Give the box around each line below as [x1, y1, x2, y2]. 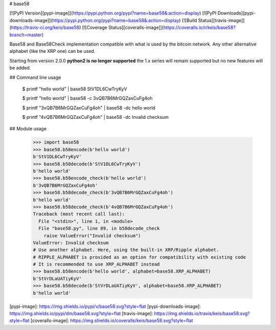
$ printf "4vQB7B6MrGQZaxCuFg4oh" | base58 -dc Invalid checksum [22, 114, 169, 120]
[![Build [181, 17, 197, 23]
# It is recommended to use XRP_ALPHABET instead [33, 261, 160, 267]
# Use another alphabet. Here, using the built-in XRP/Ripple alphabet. [33, 247, 219, 253]
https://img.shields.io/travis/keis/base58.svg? [154, 311, 250, 317]
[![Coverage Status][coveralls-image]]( [82, 25, 164, 31]
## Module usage [9, 126, 47, 132]
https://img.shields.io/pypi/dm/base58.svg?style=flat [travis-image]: [9, 311, 153, 317]
